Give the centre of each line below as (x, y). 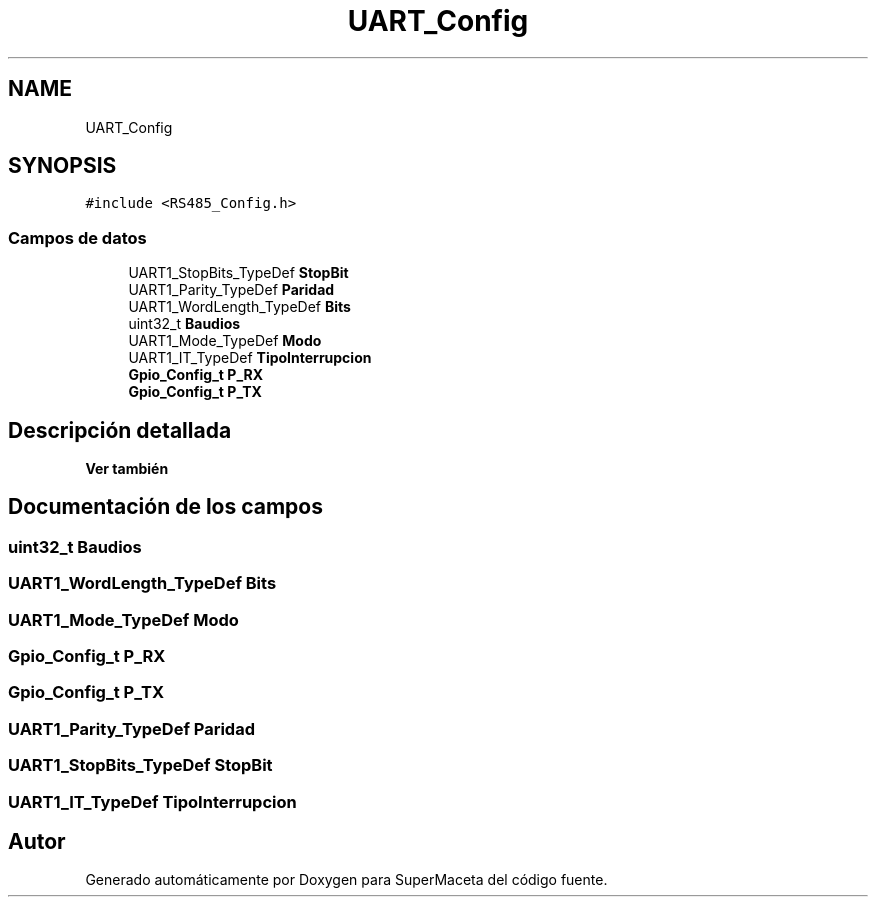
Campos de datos (77, 237)
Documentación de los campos (165, 507)
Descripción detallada (120, 430)
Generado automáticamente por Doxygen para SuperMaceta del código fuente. (346, 880)
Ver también (127, 469)
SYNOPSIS (62, 166)
